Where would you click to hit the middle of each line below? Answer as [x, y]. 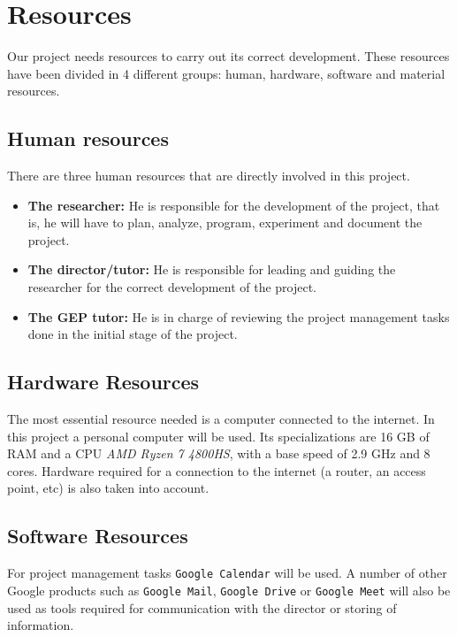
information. [41, 625]
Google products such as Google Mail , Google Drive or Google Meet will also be [229, 590]
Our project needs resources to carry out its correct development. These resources [228, 56]
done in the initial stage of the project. [133, 334]
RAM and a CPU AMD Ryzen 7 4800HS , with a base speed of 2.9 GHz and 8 [219, 453]
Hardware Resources [103, 382]
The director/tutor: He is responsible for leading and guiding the [212, 269]
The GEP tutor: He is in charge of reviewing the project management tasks [239, 316]
